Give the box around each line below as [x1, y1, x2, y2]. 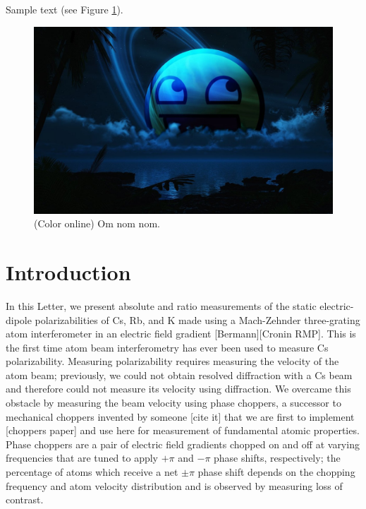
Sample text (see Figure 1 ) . [6, 2, 123, 16]
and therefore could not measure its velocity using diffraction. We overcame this [6, 381, 351, 396]
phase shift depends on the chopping [197, 465, 355, 479]
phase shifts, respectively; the [214, 450, 341, 465]
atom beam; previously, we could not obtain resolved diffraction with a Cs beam [6, 367, 353, 382]
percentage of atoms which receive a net [6, 465, 178, 479]
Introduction [6, 257, 131, 286]
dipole [6, 312, 32, 327]
